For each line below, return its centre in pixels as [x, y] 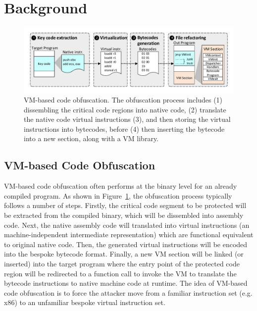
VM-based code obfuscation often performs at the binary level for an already [121, 186]
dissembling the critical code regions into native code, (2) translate [125, 109]
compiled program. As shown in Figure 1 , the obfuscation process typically [118, 195]
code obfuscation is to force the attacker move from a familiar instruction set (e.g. [128, 292]
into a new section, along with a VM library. [91, 138]
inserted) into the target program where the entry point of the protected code [122, 263]
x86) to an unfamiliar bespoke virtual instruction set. [85, 302]
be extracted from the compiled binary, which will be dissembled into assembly [124, 215]
